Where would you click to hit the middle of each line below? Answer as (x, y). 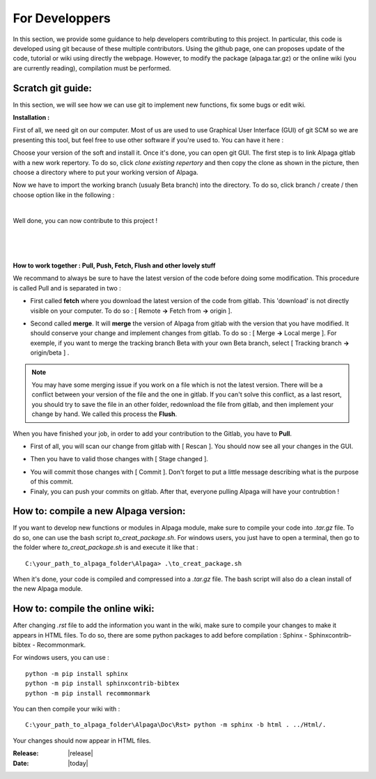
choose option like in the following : (64, 194)
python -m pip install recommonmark (88, 693)
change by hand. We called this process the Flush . (104, 414)
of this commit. (52, 481)
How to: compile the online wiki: (84, 609)
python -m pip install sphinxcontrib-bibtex (103, 684)
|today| (78, 763)
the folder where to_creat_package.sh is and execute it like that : (105, 548)
